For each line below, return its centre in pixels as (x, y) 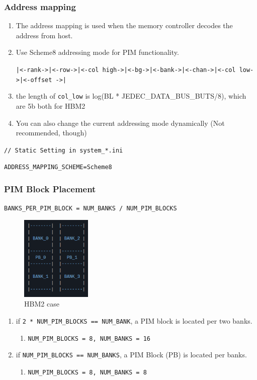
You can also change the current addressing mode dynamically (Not (120, 123)
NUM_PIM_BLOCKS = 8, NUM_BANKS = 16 (89, 338)
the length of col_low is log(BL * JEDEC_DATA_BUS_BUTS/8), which (131, 96)
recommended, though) (51, 133)
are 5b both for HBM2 (51, 105)
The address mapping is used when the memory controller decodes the (124, 25)
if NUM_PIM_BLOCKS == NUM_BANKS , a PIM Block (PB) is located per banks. (131, 355)
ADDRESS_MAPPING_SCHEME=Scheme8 (58, 167)
